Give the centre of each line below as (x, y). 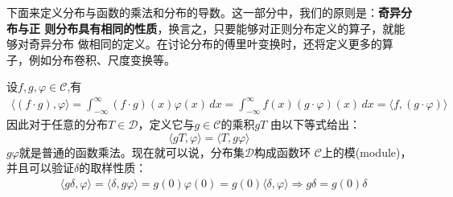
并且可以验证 (40, 168)
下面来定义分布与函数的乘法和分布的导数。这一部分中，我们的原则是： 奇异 (204, 12)
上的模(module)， (367, 152)
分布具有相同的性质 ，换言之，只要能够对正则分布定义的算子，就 (225, 28)
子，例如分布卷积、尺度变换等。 (91, 59)
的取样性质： (113, 168)
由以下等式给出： (315, 124)
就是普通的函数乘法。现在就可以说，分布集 (132, 152)
